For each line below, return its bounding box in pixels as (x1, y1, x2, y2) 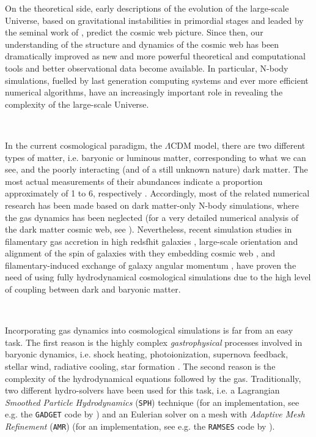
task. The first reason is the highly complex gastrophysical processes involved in (5, 335, 303, 348)
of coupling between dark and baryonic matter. (5, 283, 181, 296)
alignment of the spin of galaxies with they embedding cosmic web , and (5, 247, 275, 260)
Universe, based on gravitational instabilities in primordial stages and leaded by (5, 13, 304, 26)
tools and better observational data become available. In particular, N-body (5, 61, 288, 74)
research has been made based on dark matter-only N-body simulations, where (5, 198, 299, 211)
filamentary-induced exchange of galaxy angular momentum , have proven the (5, 258, 296, 271)
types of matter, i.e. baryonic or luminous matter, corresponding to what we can (5, 151, 306, 163)
